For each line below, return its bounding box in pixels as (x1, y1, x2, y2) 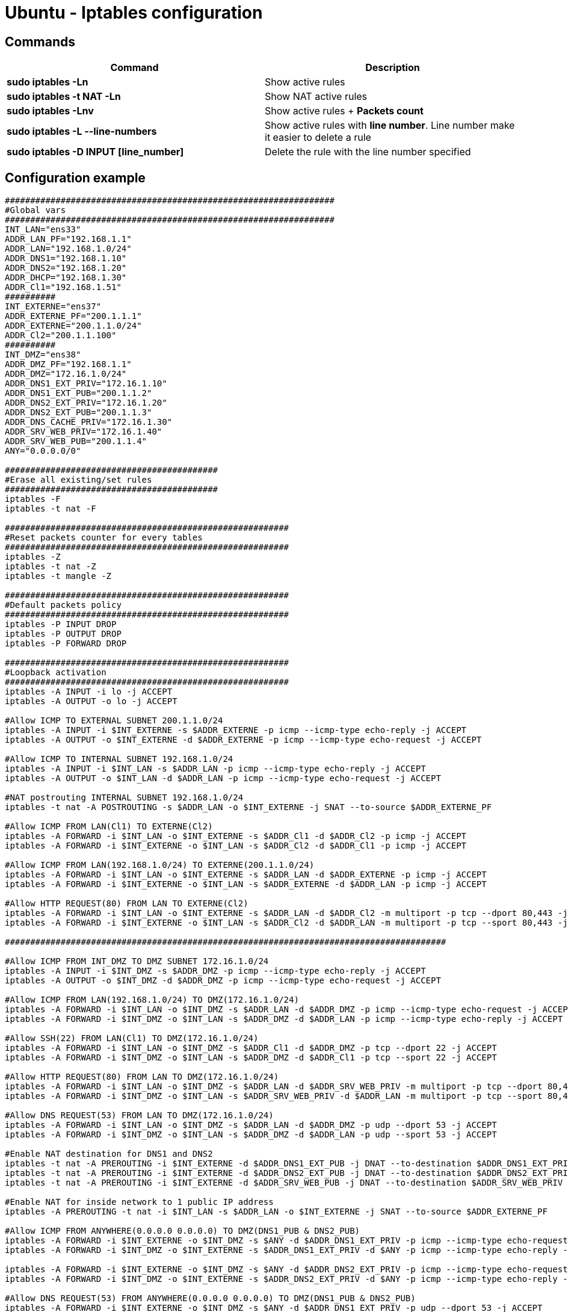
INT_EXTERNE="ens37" (5, 302, 102, 312)
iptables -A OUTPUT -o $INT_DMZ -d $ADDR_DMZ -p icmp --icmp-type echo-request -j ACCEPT (5, 976, 441, 986)
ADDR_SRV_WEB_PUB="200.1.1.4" (5, 436, 147, 447)
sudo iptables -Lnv (7, 105, 94, 117)
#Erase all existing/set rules (5, 475, 152, 485)
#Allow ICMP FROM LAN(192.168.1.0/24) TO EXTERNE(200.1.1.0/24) (5, 860, 315, 870)
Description (365, 61, 420, 74)
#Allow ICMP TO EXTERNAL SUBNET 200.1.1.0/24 (5, 716, 223, 726)
